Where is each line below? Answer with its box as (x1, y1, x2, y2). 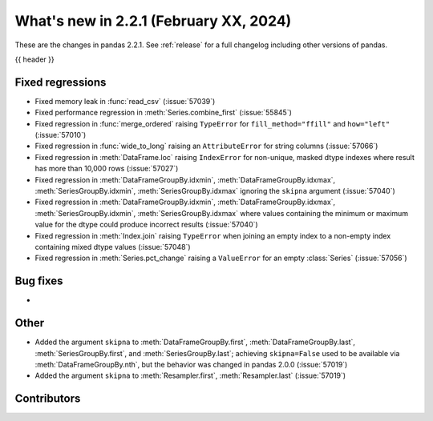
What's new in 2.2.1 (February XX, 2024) (14, 12, 292, 30)
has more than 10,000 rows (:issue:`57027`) (34, 164, 179, 174)
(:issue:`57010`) (34, 130, 87, 140)
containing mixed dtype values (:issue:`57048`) (34, 242, 192, 251)
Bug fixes (14, 275, 63, 288)
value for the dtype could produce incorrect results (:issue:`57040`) (34, 220, 258, 230)
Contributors (14, 392, 81, 406)
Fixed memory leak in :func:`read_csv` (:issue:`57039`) (34, 96, 216, 106)
